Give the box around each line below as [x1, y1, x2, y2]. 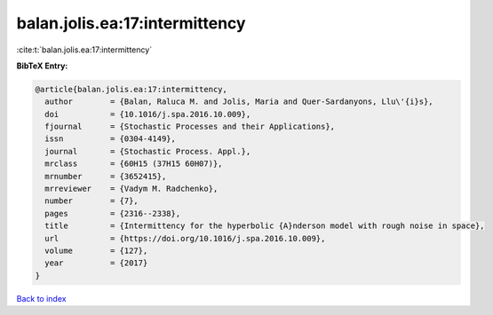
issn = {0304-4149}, [44, 134, 177, 144]
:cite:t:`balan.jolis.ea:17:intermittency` [16, 44, 153, 55]
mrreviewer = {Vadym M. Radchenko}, [44, 184, 219, 194]
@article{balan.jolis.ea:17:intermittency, [35, 84, 228, 94]
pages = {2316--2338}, [44, 209, 181, 218]
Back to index [16, 293, 67, 303]
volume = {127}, [44, 246, 148, 256]
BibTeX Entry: [16, 60, 68, 71]
